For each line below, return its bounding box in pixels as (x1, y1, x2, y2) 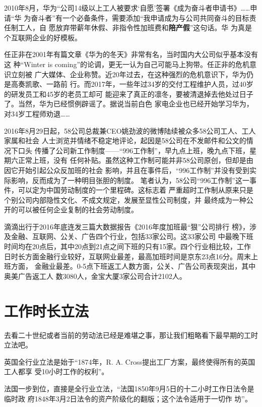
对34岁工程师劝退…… (4, 108, 70, 119)
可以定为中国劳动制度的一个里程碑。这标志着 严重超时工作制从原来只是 (18, 185, 253, 195)
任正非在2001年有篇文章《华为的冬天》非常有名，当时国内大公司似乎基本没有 (4, 49, 258, 60)
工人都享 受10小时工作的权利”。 (4, 366, 109, 377)
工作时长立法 (4, 300, 89, 321)
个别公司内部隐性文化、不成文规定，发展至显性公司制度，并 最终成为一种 (4, 194, 246, 205)
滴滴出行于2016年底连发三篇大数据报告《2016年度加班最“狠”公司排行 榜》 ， (4, 221, 249, 231)
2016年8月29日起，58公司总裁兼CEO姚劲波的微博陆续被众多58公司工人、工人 (4, 125, 256, 136)
